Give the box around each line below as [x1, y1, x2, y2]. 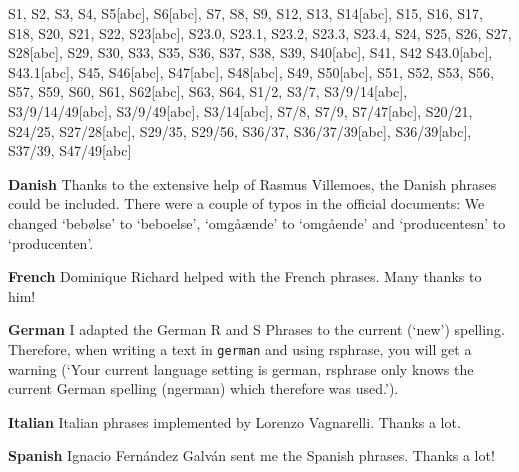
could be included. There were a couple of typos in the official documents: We [8, 193, 485, 214]
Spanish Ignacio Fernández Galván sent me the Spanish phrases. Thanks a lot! [8, 445, 495, 466]
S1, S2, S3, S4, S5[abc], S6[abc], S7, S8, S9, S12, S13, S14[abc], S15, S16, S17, [8, 3, 483, 23]
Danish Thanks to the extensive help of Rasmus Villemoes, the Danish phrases [8, 173, 497, 194]
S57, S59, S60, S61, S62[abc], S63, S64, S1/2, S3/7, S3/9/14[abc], [8, 81, 408, 102]
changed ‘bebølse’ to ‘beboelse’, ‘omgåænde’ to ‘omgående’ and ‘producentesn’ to [8, 212, 506, 233]
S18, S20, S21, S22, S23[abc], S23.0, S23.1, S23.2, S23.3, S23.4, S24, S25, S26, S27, [8, 22, 512, 43]
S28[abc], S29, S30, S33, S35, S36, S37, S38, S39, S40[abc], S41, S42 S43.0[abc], [8, 42, 493, 63]
